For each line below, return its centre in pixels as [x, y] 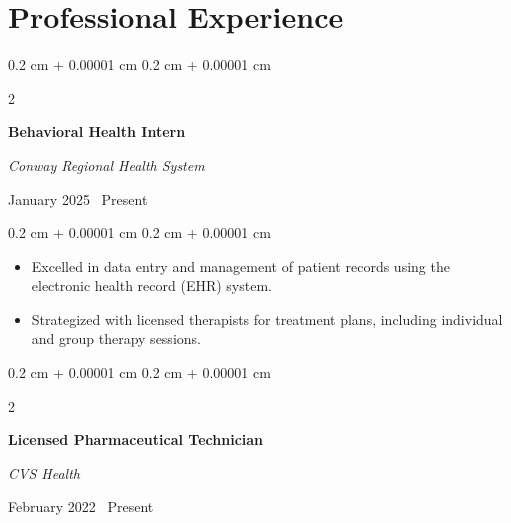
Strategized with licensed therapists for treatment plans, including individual [267, 318]
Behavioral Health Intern [97, 131]
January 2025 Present [78, 198]
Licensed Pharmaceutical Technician [136, 439]
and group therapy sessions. [116, 338]
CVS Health [44, 472]
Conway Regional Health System [106, 164]
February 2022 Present [81, 506]
